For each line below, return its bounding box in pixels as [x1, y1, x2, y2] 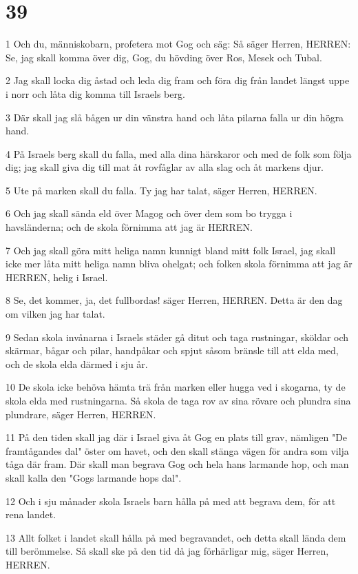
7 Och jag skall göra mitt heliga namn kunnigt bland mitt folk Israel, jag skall [6, 243, 336, 257]
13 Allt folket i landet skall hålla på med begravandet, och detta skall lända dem [6, 530, 346, 544]
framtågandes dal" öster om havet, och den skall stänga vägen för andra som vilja [6, 443, 349, 458]
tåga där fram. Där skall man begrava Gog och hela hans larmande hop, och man [6, 457, 349, 471]
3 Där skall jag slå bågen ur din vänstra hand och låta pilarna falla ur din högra [6, 110, 344, 124]
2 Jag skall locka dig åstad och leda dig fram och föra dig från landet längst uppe [6, 73, 350, 88]
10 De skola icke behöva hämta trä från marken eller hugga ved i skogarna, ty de [6, 380, 346, 394]
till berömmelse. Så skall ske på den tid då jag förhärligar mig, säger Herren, [6, 544, 329, 558]
